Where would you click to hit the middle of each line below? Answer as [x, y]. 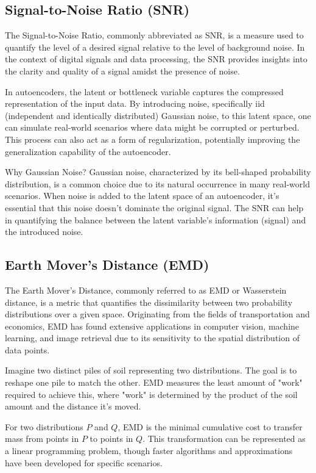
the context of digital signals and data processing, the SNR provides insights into [156, 59]
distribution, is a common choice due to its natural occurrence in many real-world [157, 183]
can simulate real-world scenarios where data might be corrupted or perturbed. [152, 127]
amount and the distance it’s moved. [73, 406]
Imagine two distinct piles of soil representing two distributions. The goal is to [151, 370]
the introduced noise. [44, 232]
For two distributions [44, 426]
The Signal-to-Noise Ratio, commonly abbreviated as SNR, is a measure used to [154, 35]
